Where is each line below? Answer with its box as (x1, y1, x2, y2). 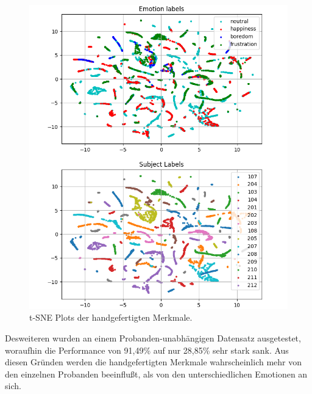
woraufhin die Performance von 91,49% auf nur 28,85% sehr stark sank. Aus (5, 343, 289, 356)
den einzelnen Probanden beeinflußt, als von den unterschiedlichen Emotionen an (5, 367, 308, 380)
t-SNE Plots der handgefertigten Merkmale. (29, 311, 193, 324)
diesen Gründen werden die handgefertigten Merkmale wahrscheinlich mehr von (5, 356, 302, 368)
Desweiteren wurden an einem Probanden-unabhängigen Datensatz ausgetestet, (5, 332, 301, 345)
